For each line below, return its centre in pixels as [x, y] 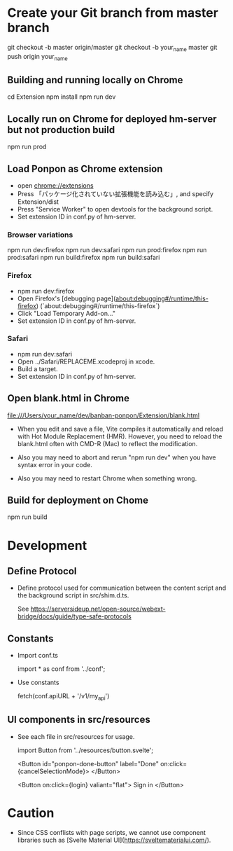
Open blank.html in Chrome [68, 398]
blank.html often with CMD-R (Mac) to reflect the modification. [107, 443]
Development [47, 545]
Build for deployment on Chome [78, 500]
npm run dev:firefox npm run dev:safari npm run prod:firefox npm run [107, 250]
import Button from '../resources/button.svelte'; [85, 750]
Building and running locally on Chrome [95, 79]
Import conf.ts [37, 656]
